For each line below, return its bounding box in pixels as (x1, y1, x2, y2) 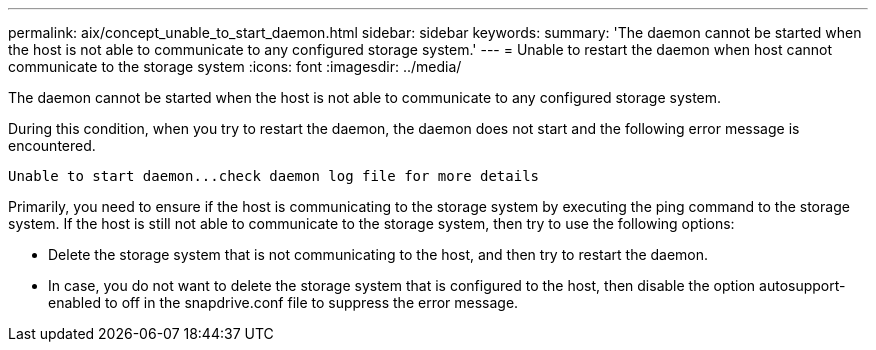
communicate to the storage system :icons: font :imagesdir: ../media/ (8, 58, 462, 75)
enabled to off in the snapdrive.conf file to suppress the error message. (48, 294, 519, 311)
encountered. (8, 137, 96, 154)
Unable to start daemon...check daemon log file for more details (8, 168, 540, 184)
